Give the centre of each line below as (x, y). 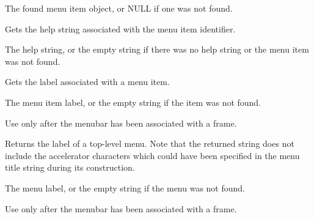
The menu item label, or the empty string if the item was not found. (133, 102)
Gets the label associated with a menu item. (87, 82)
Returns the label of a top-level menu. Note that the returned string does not (150, 143)
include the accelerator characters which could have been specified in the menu (152, 155)
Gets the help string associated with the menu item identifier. (120, 28)
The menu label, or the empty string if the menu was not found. (125, 187)
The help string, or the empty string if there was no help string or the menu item (157, 49)
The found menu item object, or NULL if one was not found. (119, 8)
